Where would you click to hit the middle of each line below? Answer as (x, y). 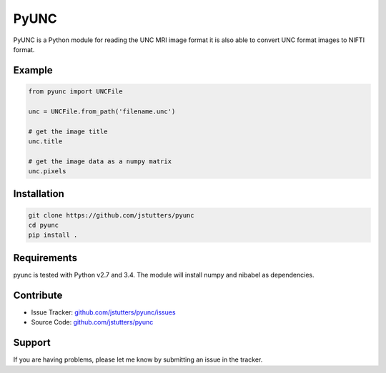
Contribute (38, 295)
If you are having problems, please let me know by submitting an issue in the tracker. (138, 359)
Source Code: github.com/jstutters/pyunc (92, 322)
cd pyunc (44, 225)
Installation (39, 194)
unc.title (45, 141)
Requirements (45, 258)
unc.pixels (47, 172)
